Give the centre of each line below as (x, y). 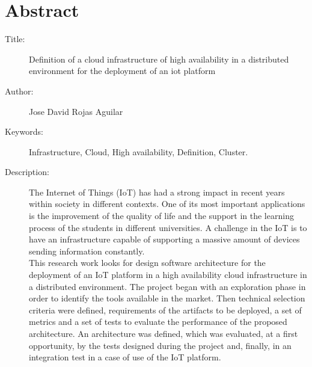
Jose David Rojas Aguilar (76, 111)
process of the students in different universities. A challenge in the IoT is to (168, 227)
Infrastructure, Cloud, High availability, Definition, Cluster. (139, 151)
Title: (15, 39)
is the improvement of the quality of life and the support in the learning (161, 216)
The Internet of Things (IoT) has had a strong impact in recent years (157, 192)
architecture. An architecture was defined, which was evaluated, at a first (164, 333)
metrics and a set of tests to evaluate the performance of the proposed (158, 322)
